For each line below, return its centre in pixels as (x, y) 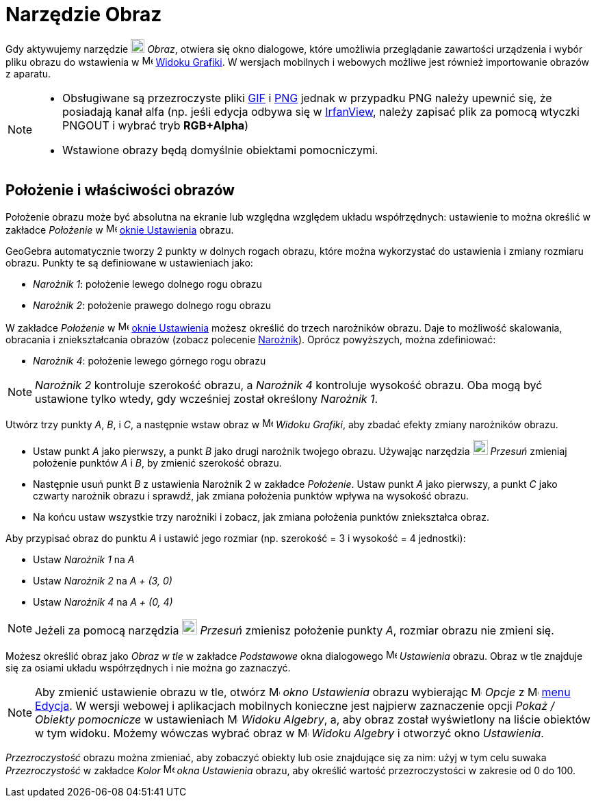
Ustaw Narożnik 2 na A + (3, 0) (103, 580)
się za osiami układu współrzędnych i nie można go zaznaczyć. (148, 667)
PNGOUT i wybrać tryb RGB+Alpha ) (155, 125)
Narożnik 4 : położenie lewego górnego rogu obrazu (150, 360)
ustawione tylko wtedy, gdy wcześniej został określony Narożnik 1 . (207, 398)
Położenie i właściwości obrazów (120, 190)
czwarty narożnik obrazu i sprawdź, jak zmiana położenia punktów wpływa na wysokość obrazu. (251, 495)
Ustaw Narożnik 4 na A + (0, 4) (103, 602)
